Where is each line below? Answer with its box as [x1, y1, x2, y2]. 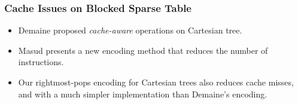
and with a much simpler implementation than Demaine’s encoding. [18, 87, 267, 100]
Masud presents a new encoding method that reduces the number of [18, 44, 268, 56]
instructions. [18, 56, 64, 68]
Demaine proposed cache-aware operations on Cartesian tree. [18, 24, 242, 36]
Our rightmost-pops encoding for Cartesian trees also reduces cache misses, [18, 76, 294, 88]
